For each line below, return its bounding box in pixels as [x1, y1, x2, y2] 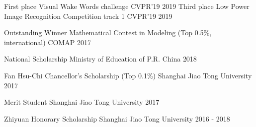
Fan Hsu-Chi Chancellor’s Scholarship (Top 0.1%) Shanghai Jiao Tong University [4, 70, 252, 80]
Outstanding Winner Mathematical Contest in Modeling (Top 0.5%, [4, 27, 212, 38]
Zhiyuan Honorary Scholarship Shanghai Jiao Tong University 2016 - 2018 [4, 113, 230, 124]
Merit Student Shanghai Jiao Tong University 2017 [4, 97, 160, 107]
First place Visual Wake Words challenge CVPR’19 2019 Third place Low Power [4, 1, 250, 11]
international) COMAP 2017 [4, 37, 91, 47]
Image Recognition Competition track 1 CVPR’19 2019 [4, 10, 172, 21]
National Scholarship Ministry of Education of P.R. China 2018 [4, 54, 197, 64]
